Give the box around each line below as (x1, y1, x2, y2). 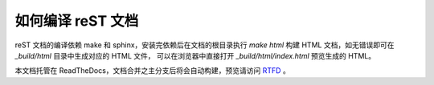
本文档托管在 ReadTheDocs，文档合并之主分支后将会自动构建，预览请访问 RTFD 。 (14, 66, 291, 75)
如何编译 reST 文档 (14, 12, 139, 30)
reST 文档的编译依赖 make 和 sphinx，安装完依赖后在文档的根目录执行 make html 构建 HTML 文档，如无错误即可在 (14, 40, 395, 50)
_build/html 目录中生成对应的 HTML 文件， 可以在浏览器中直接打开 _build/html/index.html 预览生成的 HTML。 (14, 51, 376, 60)
